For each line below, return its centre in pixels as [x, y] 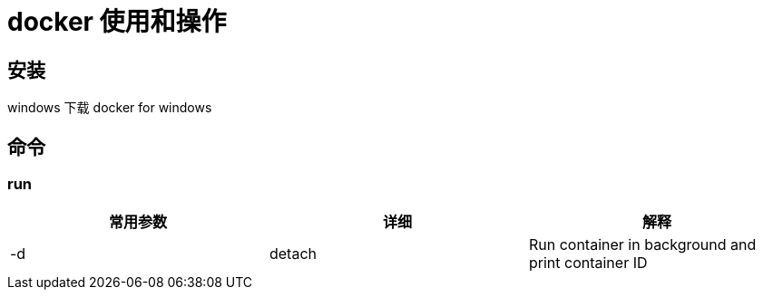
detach [293, 254]
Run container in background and [642, 245]
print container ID [588, 263]
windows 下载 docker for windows [110, 108]
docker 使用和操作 [117, 22]
